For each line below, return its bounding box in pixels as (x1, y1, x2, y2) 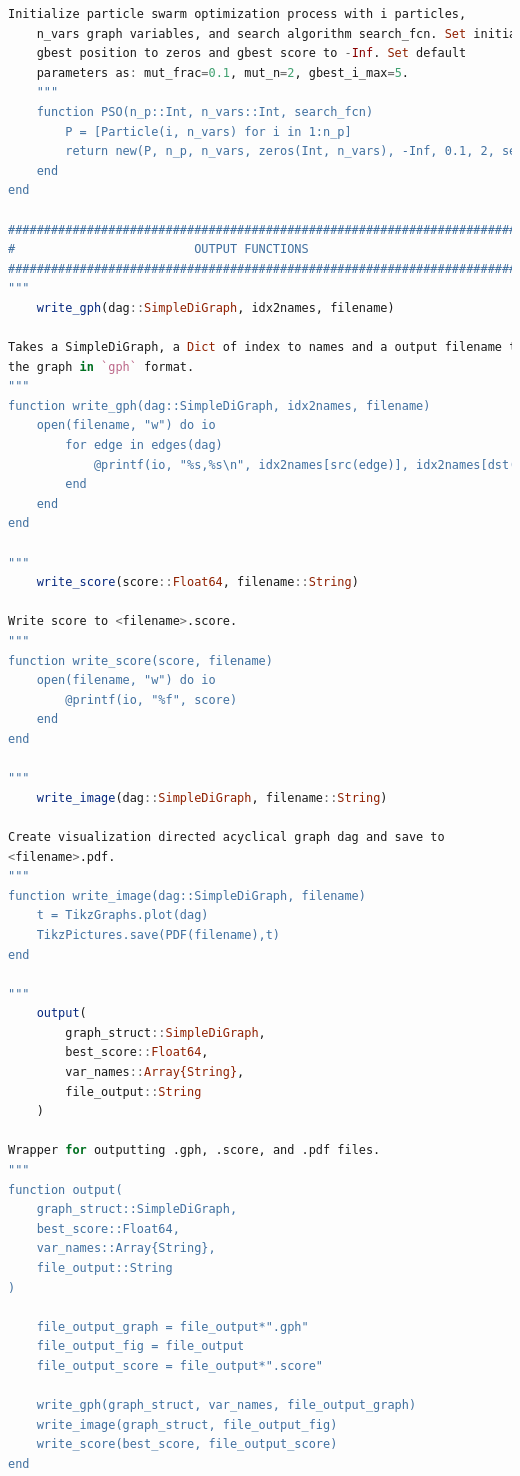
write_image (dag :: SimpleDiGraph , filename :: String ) (36, 790, 388, 805)
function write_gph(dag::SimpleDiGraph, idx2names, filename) (8, 398, 431, 413)
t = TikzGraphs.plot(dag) (36, 908, 209, 923)
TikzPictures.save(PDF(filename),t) (36, 927, 281, 942)
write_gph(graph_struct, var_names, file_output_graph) (36, 1398, 417, 1413)
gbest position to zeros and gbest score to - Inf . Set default (36, 46, 467, 61)
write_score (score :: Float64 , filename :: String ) (36, 575, 359, 590)
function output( (8, 1182, 123, 1197)
